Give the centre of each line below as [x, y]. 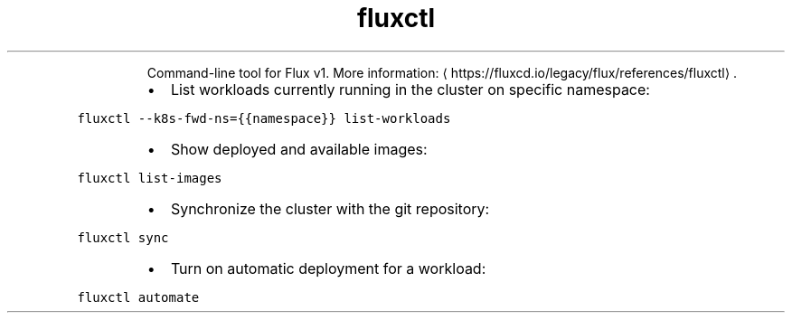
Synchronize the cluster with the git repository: [330, 208]
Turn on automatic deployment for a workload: [328, 268]
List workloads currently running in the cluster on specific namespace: [410, 89]
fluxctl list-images [150, 178]
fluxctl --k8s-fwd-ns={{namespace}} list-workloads [264, 118]
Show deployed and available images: [299, 149]
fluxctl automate [138, 297]
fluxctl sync [123, 237]
